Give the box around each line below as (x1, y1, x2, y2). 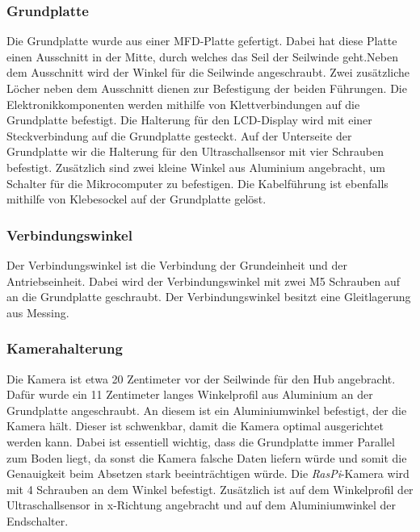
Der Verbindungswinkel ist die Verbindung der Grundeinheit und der (6, 256, 347, 273)
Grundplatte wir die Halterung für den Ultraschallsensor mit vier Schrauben (6, 143, 384, 160)
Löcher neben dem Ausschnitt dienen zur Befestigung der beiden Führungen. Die (6, 80, 407, 96)
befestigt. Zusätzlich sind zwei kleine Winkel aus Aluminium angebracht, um (6, 158, 385, 175)
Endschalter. (6, 512, 69, 529)
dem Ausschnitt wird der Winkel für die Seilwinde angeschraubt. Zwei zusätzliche (6, 64, 410, 81)
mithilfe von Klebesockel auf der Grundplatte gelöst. (6, 191, 267, 207)
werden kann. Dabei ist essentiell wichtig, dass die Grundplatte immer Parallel (6, 433, 395, 450)
